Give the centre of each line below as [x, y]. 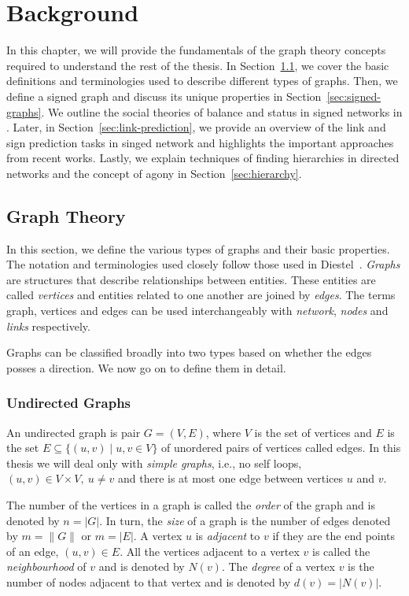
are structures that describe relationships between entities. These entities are [191, 279]
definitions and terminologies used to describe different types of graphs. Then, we [202, 81]
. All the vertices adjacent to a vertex [210, 551]
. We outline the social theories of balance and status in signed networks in [222, 111]
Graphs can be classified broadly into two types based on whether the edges [189, 352]
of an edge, [33, 551]
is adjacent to [228, 536]
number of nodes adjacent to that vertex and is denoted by [149, 581]
